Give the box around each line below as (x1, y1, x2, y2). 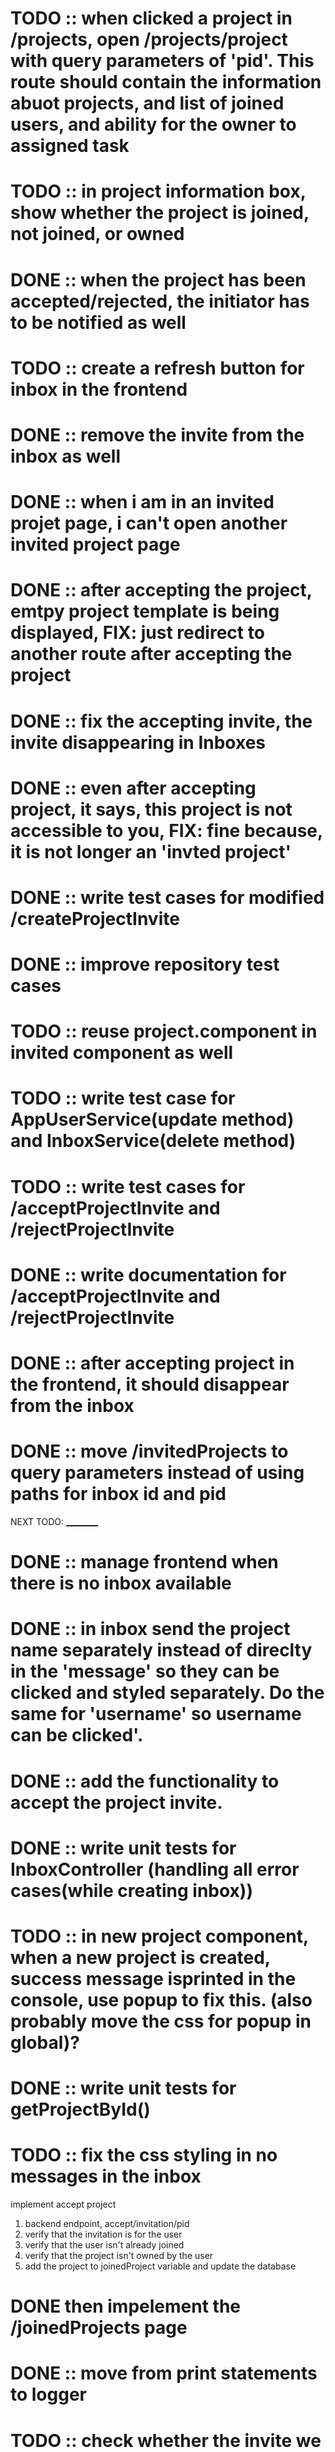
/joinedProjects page (10, 2317, 188, 2339)
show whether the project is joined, (10, 202, 310, 224)
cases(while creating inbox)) (10, 1879, 253, 1902)
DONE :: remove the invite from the (10, 423, 305, 446)
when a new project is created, (10, 1946, 271, 1969)
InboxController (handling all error (10, 1858, 300, 1881)
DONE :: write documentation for (10, 1263, 287, 1286)
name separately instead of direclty (10, 1639, 313, 1662)
